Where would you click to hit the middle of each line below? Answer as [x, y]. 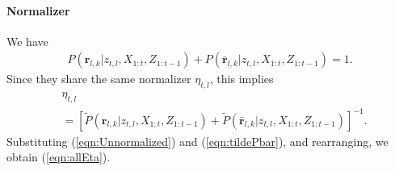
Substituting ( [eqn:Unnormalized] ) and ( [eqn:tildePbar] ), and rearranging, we [197, 141]
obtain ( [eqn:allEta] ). [59, 157]
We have [27, 41]
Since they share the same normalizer [99, 79]
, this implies [242, 79]
